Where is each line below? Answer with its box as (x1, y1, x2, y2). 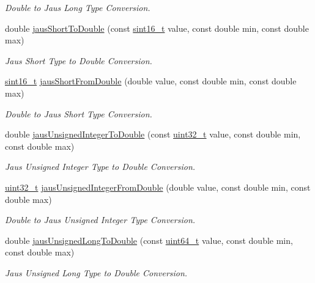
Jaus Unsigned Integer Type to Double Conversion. (5, 160, 196, 173)
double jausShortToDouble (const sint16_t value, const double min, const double (5, 21, 309, 34)
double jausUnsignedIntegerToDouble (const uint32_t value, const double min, (5, 128, 301, 141)
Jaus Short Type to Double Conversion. (5, 54, 152, 67)
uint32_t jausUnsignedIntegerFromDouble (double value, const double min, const (5, 180, 311, 193)
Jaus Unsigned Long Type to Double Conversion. (5, 266, 188, 279)
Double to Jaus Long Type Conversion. (5, 1, 150, 13)
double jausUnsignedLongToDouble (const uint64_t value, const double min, (5, 233, 293, 246)
